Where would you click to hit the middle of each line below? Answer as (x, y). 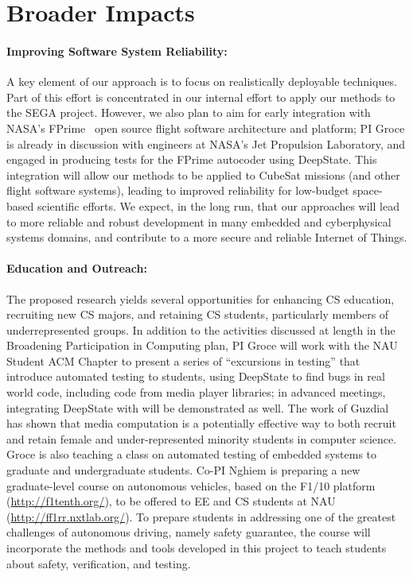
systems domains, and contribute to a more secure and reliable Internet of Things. (207, 237)
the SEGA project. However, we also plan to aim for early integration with (189, 112)
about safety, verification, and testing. (99, 563)
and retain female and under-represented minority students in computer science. (202, 438)
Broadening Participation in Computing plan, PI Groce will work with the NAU (202, 345)
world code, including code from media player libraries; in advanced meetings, (196, 392)
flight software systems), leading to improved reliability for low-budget (178, 190)
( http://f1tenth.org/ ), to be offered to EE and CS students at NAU (171, 501)
